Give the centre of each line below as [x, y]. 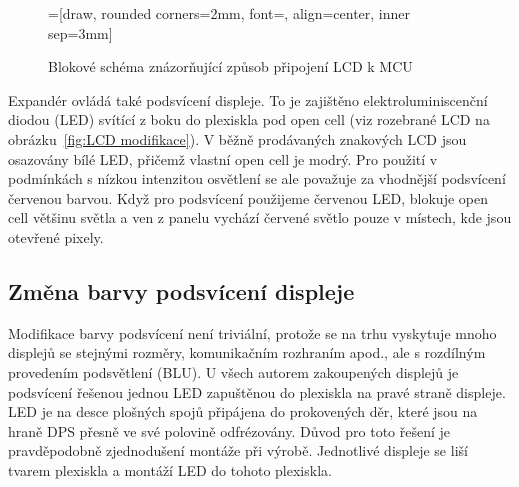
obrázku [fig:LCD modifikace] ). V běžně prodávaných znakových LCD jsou [237, 138]
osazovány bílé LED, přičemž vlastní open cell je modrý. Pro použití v [223, 158]
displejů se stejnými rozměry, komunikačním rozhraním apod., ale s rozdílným [247, 352]
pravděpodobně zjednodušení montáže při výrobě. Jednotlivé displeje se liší [238, 450]
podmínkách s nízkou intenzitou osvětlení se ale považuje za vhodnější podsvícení [257, 178]
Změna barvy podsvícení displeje [181, 290]
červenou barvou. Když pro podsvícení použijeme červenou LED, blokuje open [248, 197]
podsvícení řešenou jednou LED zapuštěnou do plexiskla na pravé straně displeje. [257, 391]
